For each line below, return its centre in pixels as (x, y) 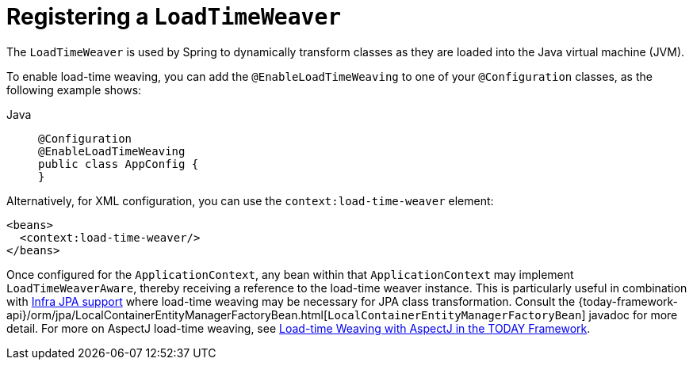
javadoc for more (633, 315)
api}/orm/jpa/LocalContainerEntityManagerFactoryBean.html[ (167, 315)
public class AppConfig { (119, 164)
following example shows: (74, 90)
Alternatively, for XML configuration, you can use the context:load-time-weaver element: (250, 200)
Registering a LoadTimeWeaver (174, 17)
